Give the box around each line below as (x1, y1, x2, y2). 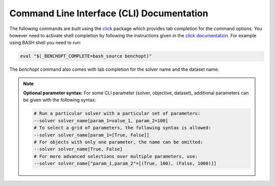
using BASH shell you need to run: (9, 40, 81, 46)
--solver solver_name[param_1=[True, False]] (34, 132, 150, 138)
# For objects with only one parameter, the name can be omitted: (34, 139, 203, 145)
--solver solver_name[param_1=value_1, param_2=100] (34, 118, 169, 123)
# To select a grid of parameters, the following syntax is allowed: (34, 125, 211, 131)
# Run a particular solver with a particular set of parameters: (34, 111, 201, 117)
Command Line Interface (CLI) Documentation (9, 8, 208, 19)
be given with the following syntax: (23, 97, 96, 103)
